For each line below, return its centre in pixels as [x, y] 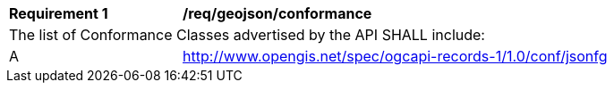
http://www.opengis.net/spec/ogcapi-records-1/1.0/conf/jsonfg [395, 56]
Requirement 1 [59, 13]
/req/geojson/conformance [277, 13]
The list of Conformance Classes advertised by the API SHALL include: [247, 35]
